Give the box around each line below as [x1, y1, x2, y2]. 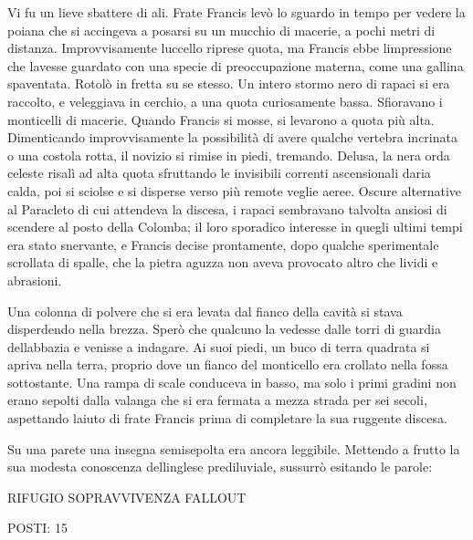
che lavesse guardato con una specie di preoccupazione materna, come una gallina [7, 56, 464, 75]
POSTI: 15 [7, 518, 68, 537]
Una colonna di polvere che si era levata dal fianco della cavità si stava [7, 301, 403, 320]
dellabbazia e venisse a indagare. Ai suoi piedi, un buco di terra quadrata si [7, 337, 430, 356]
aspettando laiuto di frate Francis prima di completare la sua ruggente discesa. [7, 409, 447, 428]
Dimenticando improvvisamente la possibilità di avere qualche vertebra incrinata [7, 128, 457, 147]
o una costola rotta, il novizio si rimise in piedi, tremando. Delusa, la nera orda [7, 145, 450, 164]
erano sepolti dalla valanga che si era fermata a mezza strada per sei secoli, [7, 390, 427, 410]
